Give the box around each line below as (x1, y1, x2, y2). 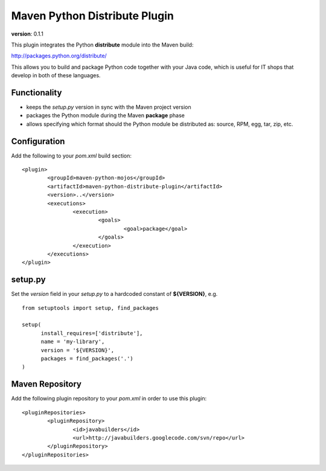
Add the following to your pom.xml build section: (11, 152, 132, 159)
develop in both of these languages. (11, 72, 101, 79)
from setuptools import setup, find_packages (22, 304, 159, 311)
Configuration (11, 136, 65, 146)
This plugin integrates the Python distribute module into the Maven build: (11, 41, 194, 48)
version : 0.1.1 (11, 30, 43, 37)
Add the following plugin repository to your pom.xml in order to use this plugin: (11, 395, 207, 402)
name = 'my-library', (40, 338, 105, 345)
